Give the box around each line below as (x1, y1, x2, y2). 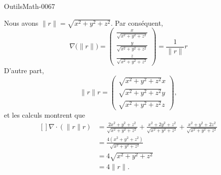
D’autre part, (4, 65, 44, 75)
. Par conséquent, (111, 17, 163, 28)
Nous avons (4, 17, 39, 28)
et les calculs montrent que (4, 110, 85, 120)
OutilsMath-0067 (4, 1, 55, 11)
